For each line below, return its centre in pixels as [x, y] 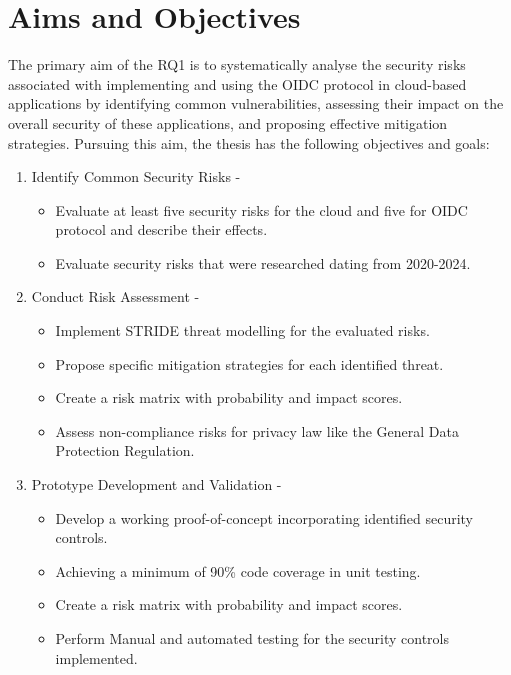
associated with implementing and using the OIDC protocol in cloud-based [237, 83]
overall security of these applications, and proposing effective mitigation [228, 122]
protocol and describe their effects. [161, 229]
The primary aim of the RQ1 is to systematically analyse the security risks [237, 64]
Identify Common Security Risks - [136, 176]
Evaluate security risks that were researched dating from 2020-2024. [263, 262]
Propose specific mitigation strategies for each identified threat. [249, 363]
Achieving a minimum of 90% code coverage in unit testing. [238, 570]
